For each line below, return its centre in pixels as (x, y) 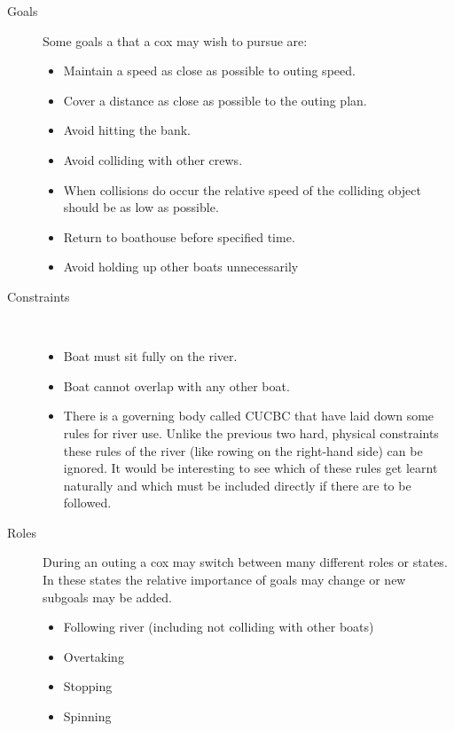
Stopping (88, 686)
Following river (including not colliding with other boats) (219, 627)
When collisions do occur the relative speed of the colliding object (242, 189)
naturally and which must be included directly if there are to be (237, 485)
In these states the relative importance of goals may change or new (224, 580)
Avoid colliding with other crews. (153, 159)
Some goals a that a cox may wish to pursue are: (175, 40)
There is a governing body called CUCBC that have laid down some (249, 416)
